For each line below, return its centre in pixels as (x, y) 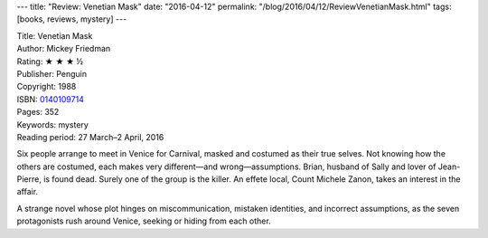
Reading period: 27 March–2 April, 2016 (90, 137)
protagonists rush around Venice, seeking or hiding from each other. (144, 221)
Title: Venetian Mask (55, 35)
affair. (28, 192)
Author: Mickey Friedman (64, 49)
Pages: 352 (38, 112)
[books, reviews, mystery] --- (72, 19)
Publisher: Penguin (52, 73)
